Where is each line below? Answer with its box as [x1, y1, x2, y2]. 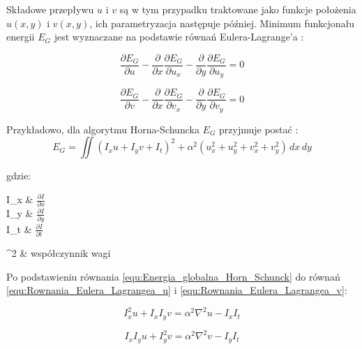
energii [6, 29, 35, 44]
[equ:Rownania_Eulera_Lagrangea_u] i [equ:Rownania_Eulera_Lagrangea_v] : [6, 283, 347, 297]
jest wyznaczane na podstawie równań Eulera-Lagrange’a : [54, 29, 304, 44]
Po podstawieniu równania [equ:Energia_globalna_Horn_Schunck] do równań [6, 269, 340, 283]
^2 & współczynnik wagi [6, 245, 111, 260]
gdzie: [6, 168, 31, 183]
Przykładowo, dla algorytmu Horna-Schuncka [6, 121, 199, 136]
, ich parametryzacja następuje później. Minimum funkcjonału [89, 15, 355, 30]
